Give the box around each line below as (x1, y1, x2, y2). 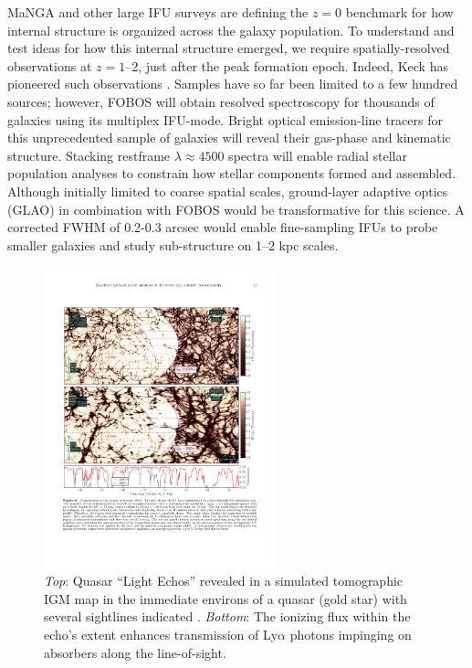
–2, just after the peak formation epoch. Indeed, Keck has (125, 56, 448, 75)
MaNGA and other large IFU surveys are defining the (7, 3, 309, 21)
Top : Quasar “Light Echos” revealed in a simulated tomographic (44, 571, 404, 590)
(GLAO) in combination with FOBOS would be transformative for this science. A (7, 199, 465, 218)
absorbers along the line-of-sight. (44, 642, 226, 662)
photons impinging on (289, 625, 412, 643)
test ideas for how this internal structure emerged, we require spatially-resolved (7, 38, 450, 58)
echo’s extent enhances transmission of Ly (44, 625, 278, 643)
